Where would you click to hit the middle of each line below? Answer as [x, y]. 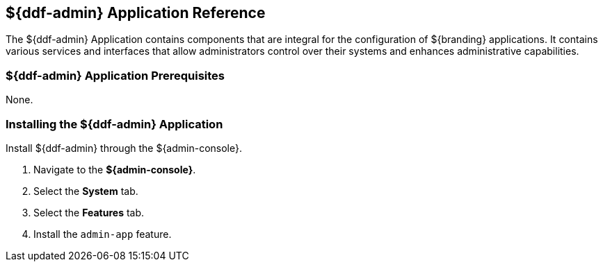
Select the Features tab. [89, 212]
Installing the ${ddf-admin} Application [114, 124]
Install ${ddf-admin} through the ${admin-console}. [124, 148]
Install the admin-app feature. [103, 234]
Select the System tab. [86, 191]
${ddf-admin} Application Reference [136, 13]
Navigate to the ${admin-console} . [115, 169]
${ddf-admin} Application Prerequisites [115, 75]
